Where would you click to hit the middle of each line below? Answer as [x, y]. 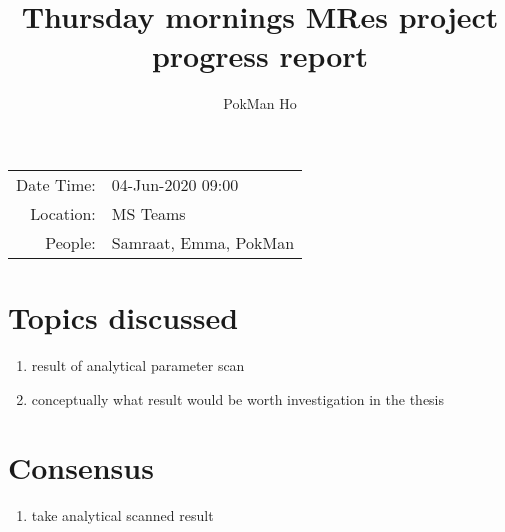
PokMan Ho [260, 103]
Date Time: [56, 184]
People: [70, 242]
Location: [63, 213]
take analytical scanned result [122, 515]
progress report [260, 55]
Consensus [81, 467]
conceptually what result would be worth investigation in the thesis [238, 398]
